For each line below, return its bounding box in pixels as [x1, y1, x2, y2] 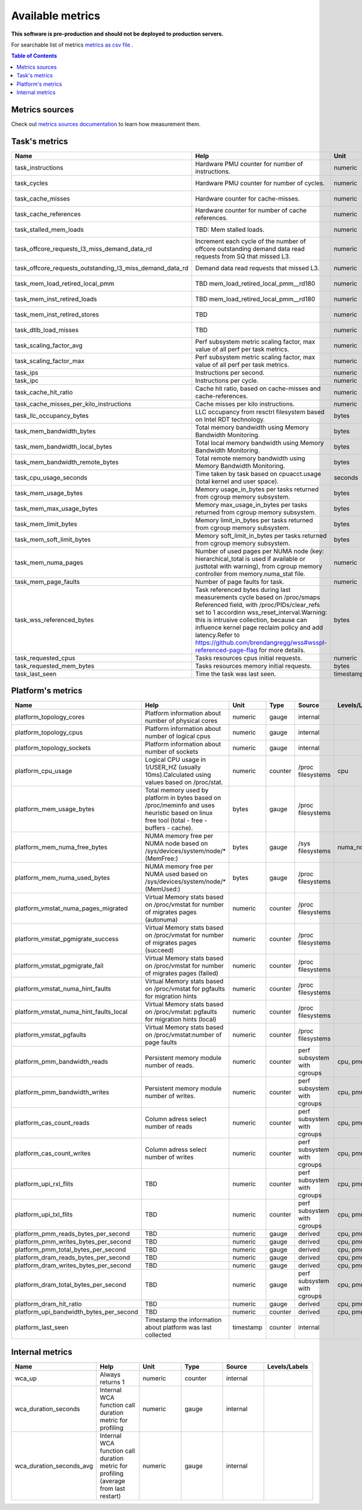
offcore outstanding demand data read [195, 245, 305, 253]
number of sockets [145, 748, 198, 756]
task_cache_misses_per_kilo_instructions [14, 399, 132, 408]
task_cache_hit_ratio [14, 388, 73, 396]
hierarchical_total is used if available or [195, 554, 306, 563]
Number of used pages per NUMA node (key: [195, 547, 324, 555]
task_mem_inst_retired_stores [14, 310, 100, 318]
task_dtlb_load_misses [14, 326, 79, 334]
